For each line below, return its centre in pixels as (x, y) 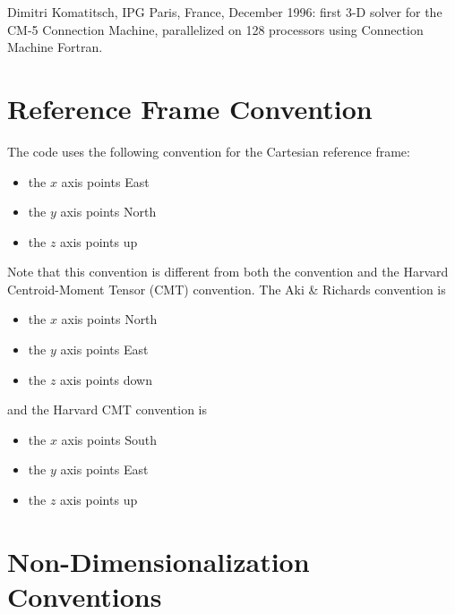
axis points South (109, 439)
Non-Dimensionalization (159, 561)
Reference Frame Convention (190, 108)
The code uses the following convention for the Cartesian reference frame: (209, 151)
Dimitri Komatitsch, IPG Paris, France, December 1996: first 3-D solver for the (225, 12)
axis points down (106, 379)
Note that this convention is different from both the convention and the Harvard (228, 272)
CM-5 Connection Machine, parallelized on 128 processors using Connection (215, 29)
